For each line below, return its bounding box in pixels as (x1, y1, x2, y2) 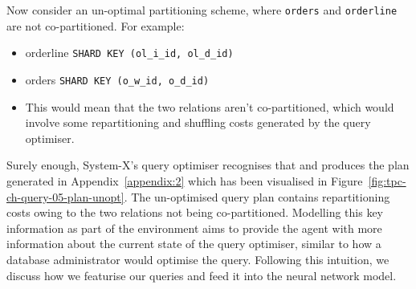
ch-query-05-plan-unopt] (6, 188, 124, 205)
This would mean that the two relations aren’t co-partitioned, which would (25, 98, 394, 115)
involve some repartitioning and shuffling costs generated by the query (25, 114, 371, 131)
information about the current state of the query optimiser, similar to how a (6, 235, 381, 252)
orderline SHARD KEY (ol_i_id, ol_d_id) (25, 44, 234, 61)
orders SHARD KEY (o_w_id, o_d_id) (25, 71, 210, 88)
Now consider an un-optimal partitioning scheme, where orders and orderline (6, 2, 398, 18)
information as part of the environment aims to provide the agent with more (6, 219, 382, 236)
